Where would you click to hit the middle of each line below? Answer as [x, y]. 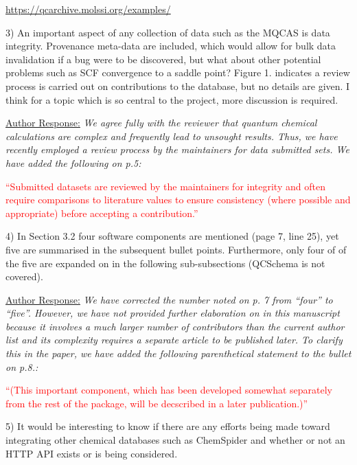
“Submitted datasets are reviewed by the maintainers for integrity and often [165, 186]
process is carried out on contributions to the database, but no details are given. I [178, 86]
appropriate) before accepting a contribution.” [102, 213]
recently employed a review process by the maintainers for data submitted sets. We [177, 149]
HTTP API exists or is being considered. [92, 453]
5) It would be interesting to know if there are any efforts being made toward [168, 426]
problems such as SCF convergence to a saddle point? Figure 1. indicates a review [178, 72]
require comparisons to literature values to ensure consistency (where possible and [178, 200]
